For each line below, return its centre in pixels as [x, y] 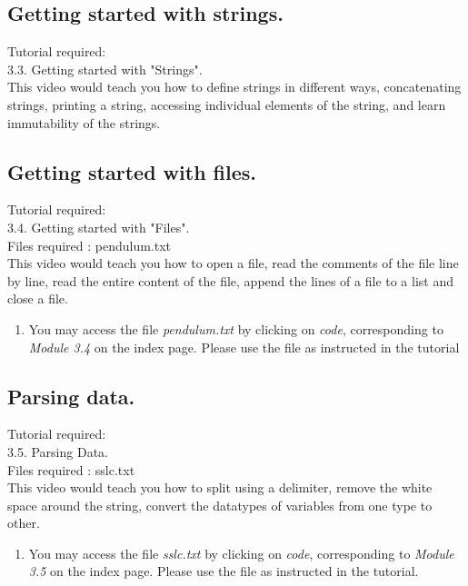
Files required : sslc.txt [71, 469]
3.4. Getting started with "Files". [99, 227]
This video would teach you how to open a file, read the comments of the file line [233, 263]
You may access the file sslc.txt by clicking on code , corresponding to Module [241, 553]
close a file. [38, 298]
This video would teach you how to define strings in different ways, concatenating [234, 87]
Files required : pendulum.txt [90, 245]
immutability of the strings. [84, 122]
